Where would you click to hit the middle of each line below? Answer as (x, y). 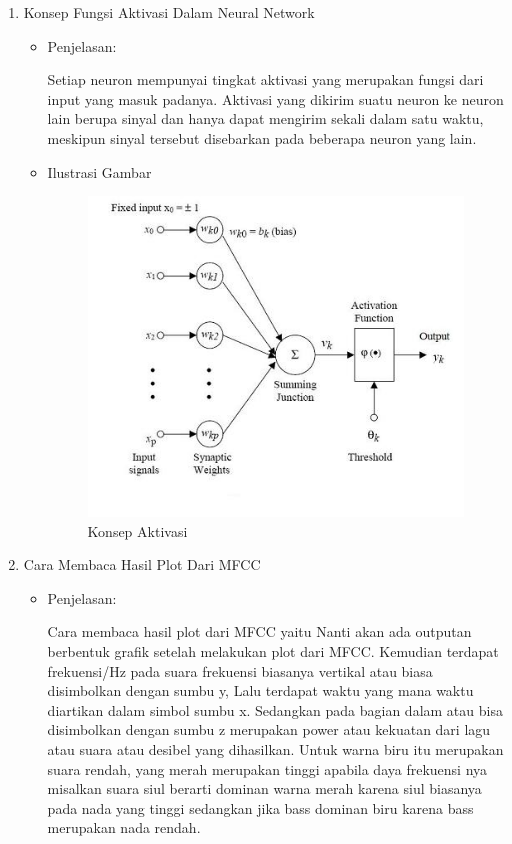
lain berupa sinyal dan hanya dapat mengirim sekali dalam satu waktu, (265, 118)
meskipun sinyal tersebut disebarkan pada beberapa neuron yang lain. (262, 137)
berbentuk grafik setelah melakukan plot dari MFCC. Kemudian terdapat (273, 650)
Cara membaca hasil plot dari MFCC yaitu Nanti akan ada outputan (259, 631)
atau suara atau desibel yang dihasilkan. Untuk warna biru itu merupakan (275, 748)
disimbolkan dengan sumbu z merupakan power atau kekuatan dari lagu (269, 729)
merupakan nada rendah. (124, 827)
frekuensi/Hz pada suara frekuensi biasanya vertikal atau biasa (240, 670)
